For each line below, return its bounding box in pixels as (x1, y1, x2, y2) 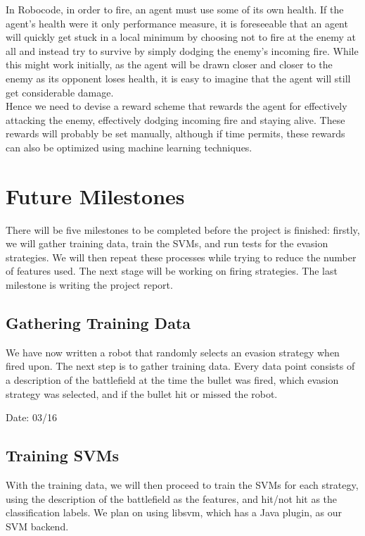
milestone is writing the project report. (6, 278, 173, 292)
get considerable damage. (6, 85, 114, 99)
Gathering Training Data (6, 312, 191, 334)
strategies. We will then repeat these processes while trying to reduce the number (6, 249, 357, 264)
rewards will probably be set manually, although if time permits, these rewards (6, 126, 345, 141)
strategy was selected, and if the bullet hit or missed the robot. (6, 386, 278, 401)
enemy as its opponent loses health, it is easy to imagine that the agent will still (6, 70, 351, 85)
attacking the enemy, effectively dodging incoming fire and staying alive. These (6, 112, 345, 127)
